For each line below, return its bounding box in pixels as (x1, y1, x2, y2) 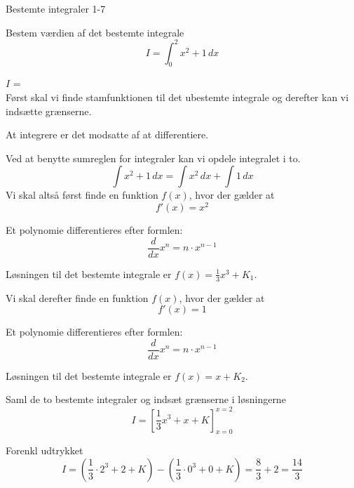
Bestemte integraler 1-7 (6, 1, 106, 15)
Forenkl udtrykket (6, 443, 83, 458)
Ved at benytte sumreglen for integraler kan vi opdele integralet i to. (6, 150, 301, 165)
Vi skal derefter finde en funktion (6, 290, 149, 305)
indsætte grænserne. (6, 103, 92, 118)
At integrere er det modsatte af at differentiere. (6, 127, 209, 142)
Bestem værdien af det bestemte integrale (6, 25, 184, 39)
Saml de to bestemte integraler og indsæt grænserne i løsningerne (6, 392, 286, 407)
